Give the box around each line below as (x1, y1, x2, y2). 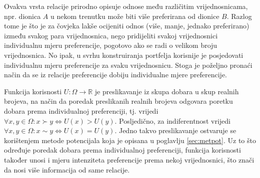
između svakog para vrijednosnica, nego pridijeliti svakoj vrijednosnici (4, 30, 218, 40)
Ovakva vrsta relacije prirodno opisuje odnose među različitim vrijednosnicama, (4, 1, 248, 11)
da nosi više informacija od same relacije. (4, 164, 130, 175)
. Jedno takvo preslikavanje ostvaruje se (114, 125, 236, 136)
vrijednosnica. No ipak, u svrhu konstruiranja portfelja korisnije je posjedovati (4, 49, 243, 60)
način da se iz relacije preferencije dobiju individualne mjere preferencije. (4, 69, 227, 80)
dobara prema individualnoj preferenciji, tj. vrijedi (4, 105, 158, 116)
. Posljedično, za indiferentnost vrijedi (114, 115, 230, 126)
